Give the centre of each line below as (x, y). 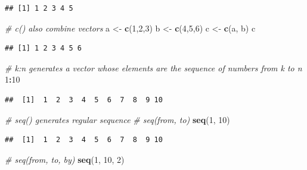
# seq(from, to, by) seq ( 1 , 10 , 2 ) (65, 159)
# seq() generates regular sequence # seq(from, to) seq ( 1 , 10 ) (117, 119)
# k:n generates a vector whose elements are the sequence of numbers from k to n (153, 67)
